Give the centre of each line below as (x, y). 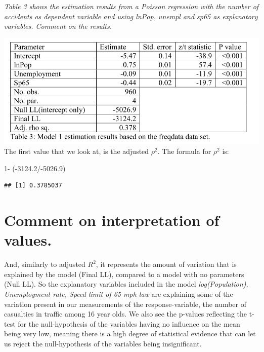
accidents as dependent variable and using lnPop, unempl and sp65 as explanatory (131, 16)
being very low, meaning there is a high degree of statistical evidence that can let (130, 334)
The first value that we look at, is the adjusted (77, 151)
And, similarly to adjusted (45, 264)
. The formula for (184, 151)
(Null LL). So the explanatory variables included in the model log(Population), (126, 284)
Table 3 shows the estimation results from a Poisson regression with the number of (131, 6)
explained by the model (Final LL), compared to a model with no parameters (124, 274)
